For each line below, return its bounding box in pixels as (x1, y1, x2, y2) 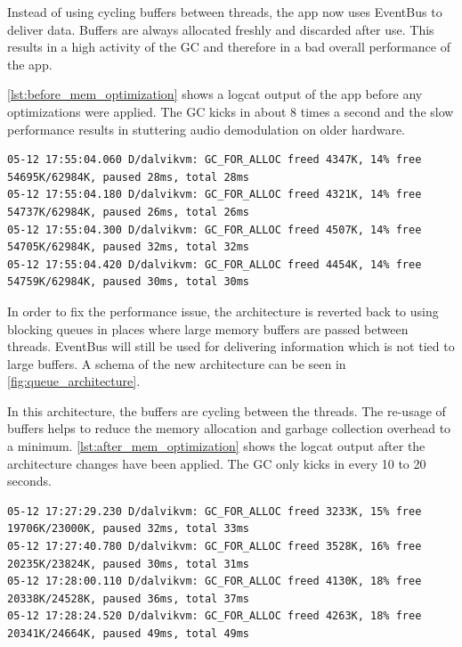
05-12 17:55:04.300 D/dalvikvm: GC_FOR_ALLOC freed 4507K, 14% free (7, 223, 422, 236)
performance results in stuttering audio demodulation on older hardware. (7, 119, 406, 138)
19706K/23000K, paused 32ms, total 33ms (7, 522, 250, 536)
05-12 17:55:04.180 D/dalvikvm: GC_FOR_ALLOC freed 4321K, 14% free (7, 188, 422, 201)
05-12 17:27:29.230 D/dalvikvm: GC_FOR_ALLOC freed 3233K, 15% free (7, 504, 422, 518)
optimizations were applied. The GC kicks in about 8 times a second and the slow (7, 102, 454, 120)
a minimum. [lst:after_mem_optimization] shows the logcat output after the (7, 437, 426, 455)
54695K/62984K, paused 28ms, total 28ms (7, 170, 250, 184)
